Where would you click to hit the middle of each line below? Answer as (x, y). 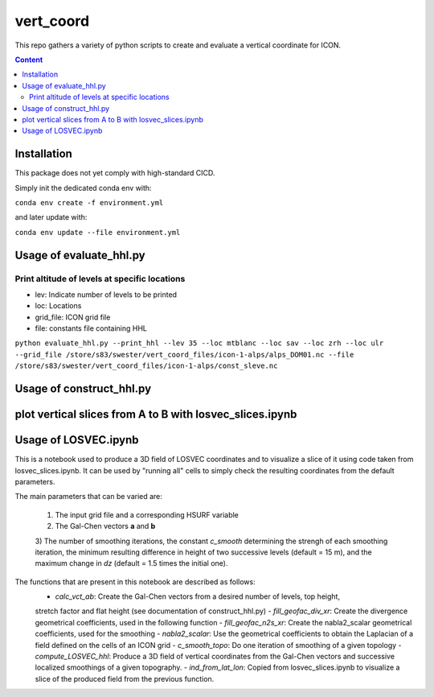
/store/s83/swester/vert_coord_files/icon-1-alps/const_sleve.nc (146, 366)
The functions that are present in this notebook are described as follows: (135, 582)
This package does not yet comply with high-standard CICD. (115, 173)
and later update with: (51, 217)
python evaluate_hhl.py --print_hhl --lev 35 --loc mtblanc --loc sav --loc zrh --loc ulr (199, 343)
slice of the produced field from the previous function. (125, 678)
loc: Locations (58, 306)
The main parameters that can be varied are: (88, 497)
